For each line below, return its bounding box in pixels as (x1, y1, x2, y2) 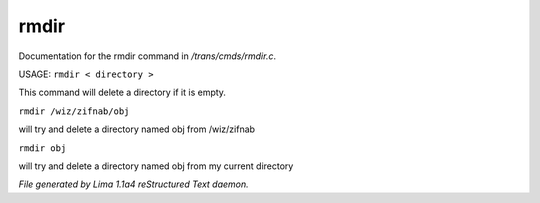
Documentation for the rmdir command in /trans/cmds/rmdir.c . (18, 50, 277, 62)
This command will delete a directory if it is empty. (18, 86, 227, 99)
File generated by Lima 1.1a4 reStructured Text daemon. (18, 178, 249, 190)
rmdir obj (18, 142, 67, 154)
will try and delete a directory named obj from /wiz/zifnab (18, 123, 255, 135)
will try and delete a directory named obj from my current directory (18, 160, 294, 172)
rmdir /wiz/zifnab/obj (18, 105, 130, 117)
